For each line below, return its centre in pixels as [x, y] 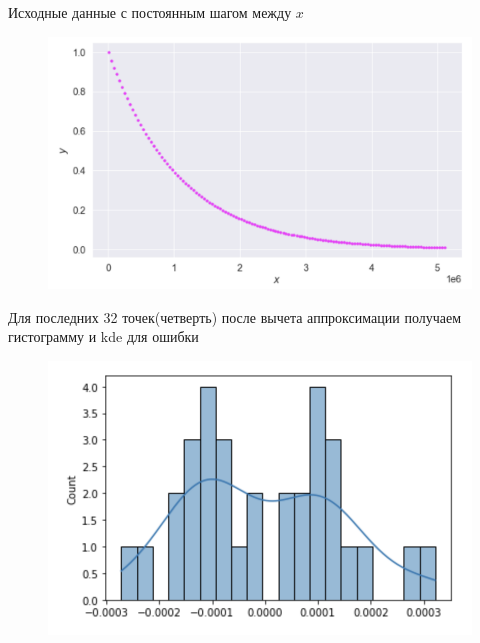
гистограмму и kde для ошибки [103, 336]
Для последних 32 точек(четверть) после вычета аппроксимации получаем [235, 316]
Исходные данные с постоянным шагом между [150, 12]
